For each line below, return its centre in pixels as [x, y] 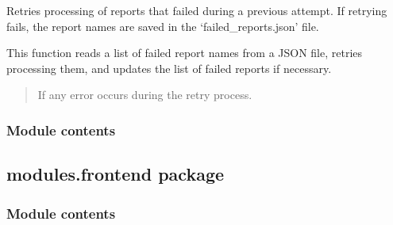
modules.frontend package [116, 174]
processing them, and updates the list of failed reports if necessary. [169, 68]
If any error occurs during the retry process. [145, 95]
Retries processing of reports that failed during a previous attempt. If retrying [197, 10]
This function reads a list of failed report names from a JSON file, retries [185, 53]
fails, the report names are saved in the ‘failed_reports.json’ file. [163, 26]
